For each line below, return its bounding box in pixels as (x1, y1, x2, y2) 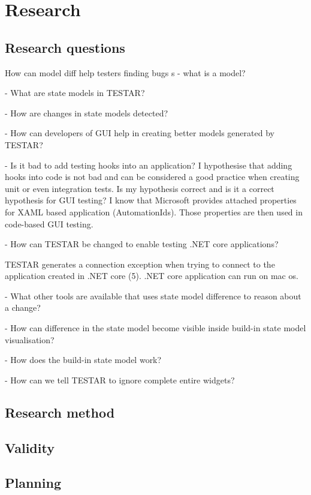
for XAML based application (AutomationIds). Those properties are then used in (5, 205, 303, 218)
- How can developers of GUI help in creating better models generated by (5, 127, 274, 139)
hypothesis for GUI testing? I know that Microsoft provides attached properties (5, 194, 297, 206)
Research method (5, 403, 115, 421)
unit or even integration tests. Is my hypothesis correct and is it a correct (5, 182, 274, 194)
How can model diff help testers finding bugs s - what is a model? (5, 66, 246, 79)
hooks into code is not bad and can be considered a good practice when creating (5, 170, 300, 183)
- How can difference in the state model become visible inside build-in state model (5, 322, 306, 334)
